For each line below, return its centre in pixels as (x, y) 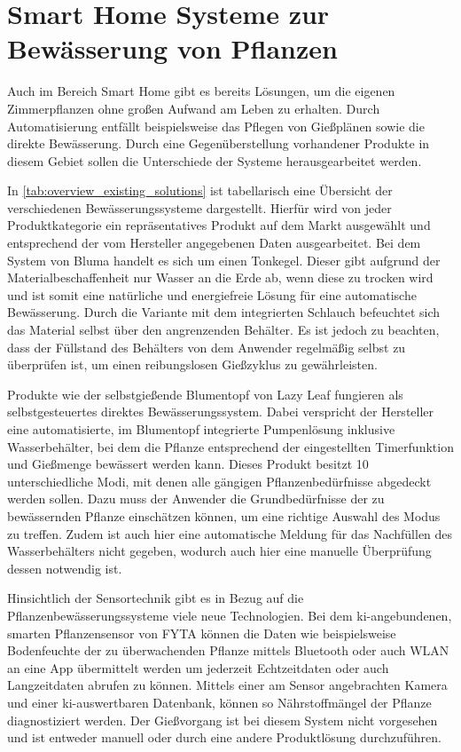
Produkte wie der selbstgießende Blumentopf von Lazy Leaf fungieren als (205, 394)
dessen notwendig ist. (65, 568)
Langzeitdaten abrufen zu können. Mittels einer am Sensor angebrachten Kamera (227, 685)
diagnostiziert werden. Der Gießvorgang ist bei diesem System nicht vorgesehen (223, 720)
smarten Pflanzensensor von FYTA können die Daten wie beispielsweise (202, 633)
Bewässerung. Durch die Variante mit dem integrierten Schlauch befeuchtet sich (224, 312)
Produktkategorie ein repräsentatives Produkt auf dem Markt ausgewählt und (219, 225)
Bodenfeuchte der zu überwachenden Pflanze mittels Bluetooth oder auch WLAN (228, 650)
